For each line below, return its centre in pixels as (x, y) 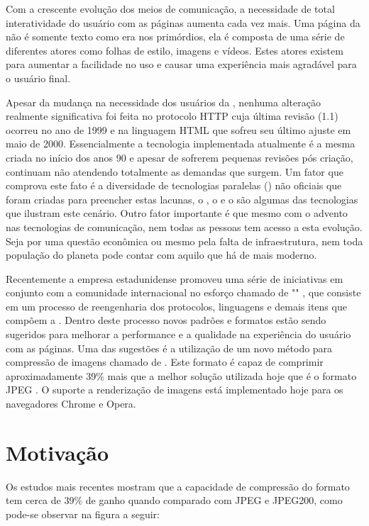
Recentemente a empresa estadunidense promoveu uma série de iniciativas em (175, 278)
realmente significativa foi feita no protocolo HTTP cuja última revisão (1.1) (172, 116)
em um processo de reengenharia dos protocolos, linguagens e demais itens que (176, 306)
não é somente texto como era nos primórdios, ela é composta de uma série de (175, 37)
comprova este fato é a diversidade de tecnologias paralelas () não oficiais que (174, 185)
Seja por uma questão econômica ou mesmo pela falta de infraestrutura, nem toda (184, 241)
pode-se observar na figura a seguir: (83, 514)
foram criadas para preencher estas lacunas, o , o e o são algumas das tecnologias (182, 199)
